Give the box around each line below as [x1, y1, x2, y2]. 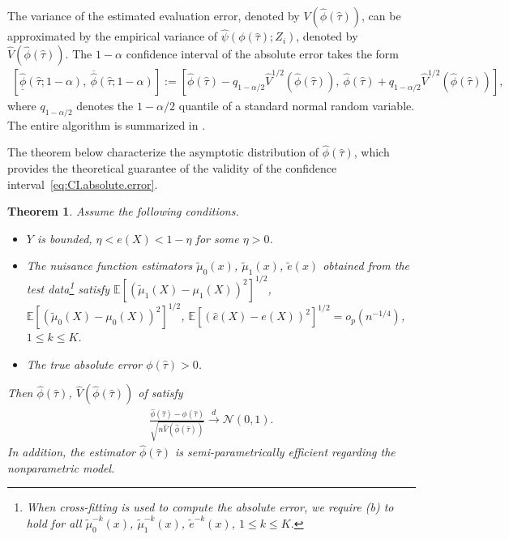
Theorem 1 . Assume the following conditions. [7, 203, 239, 220]
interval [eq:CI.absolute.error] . [7, 175, 158, 192]
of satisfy [138, 384, 183, 401]
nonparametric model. [7, 459, 115, 476]
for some [195, 229, 239, 246]
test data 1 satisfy [26, 278, 110, 297]
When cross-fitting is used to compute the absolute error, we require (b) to [26, 498, 394, 515]
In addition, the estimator [7, 443, 136, 460]
